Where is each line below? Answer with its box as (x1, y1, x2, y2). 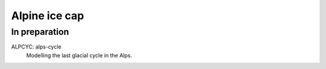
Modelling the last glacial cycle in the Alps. (26, 52, 132, 59)
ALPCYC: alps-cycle (11, 43, 62, 50)
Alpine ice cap (11, 9, 85, 22)
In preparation (11, 26, 69, 37)
